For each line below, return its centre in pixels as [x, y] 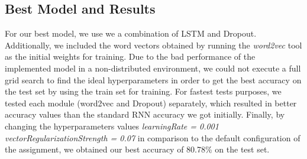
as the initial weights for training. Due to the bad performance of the [130, 56]
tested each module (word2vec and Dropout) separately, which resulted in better [151, 103]
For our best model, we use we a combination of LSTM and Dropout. [131, 33]
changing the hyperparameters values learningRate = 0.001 [112, 126]
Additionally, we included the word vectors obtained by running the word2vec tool [153, 45]
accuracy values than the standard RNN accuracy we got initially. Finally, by [145, 114]
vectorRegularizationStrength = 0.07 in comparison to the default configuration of [153, 137]
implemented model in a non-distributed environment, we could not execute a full [153, 68]
